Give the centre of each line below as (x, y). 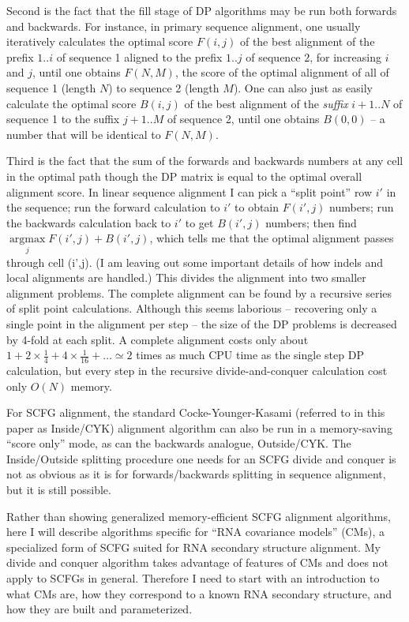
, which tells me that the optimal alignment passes (272, 238)
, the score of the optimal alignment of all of (282, 72)
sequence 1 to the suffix (63, 119)
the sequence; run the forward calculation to (113, 207)
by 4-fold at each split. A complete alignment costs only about (158, 339)
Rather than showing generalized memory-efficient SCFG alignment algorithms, (199, 516)
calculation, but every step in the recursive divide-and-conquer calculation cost (197, 370)
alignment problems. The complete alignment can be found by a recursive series (199, 292)
